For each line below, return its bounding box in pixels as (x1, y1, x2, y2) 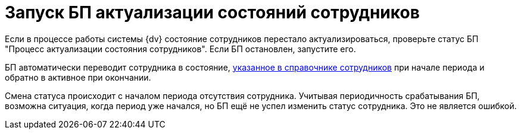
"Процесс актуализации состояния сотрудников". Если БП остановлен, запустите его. (5, 43, 356, 54)
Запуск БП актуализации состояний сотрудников (5, 2, 420, 23)
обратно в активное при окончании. (5, 72, 151, 82)
